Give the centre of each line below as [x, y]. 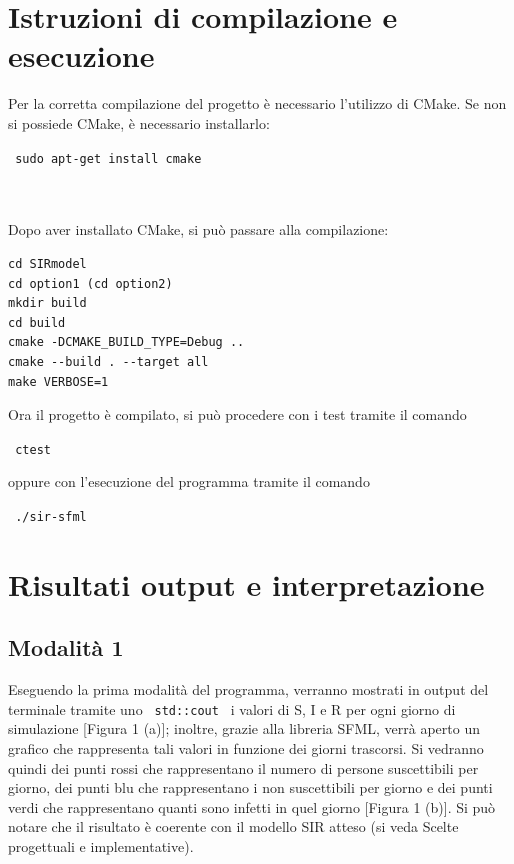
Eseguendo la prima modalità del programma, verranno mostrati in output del [248, 689]
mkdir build [47, 303]
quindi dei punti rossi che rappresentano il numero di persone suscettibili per [243, 767]
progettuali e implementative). [101, 845]
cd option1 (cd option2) [90, 283]
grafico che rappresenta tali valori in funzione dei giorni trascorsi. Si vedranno [246, 748]
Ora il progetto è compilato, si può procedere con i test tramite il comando [237, 414]
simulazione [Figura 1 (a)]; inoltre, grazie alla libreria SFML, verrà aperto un [244, 728]
